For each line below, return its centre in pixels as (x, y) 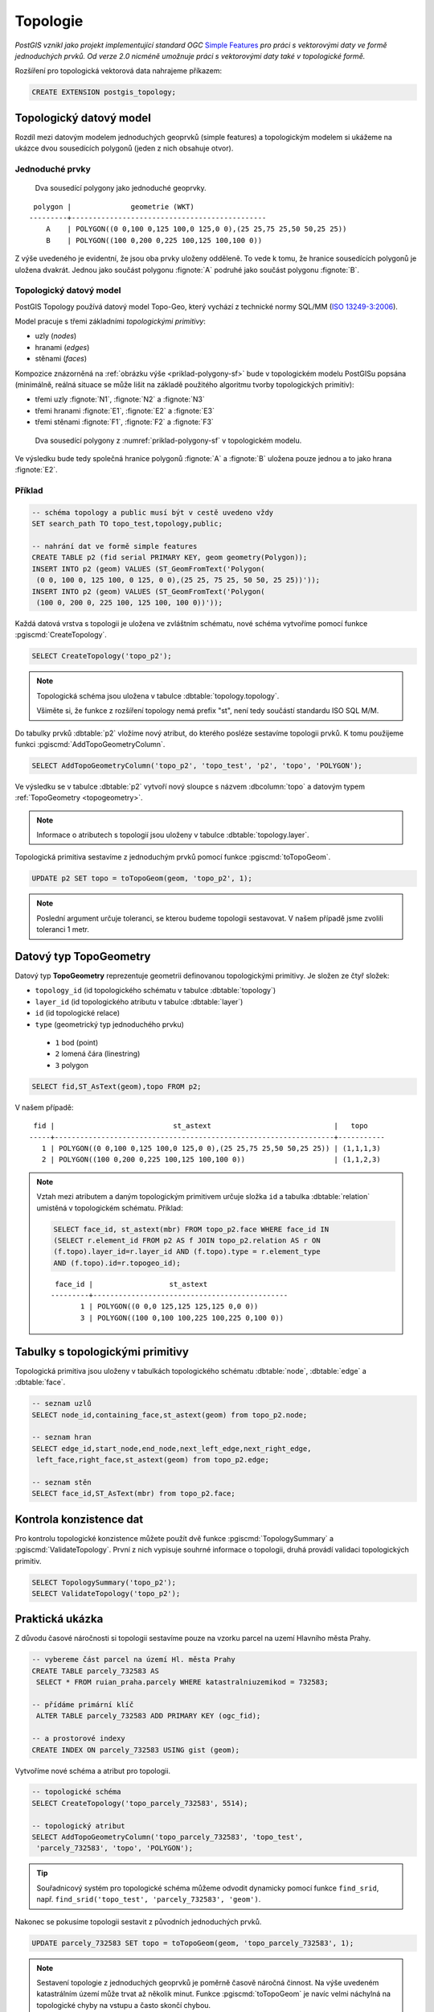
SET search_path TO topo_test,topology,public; (127, 524)
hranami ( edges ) (62, 347)
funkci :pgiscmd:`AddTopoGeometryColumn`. (90, 744)
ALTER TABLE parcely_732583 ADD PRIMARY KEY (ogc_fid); (149, 1716)
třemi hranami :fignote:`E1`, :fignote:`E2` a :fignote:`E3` (125, 410)
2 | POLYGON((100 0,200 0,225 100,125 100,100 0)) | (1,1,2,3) (211, 1160)
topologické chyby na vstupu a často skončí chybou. (124, 2005)
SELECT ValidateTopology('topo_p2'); (106, 1593)
